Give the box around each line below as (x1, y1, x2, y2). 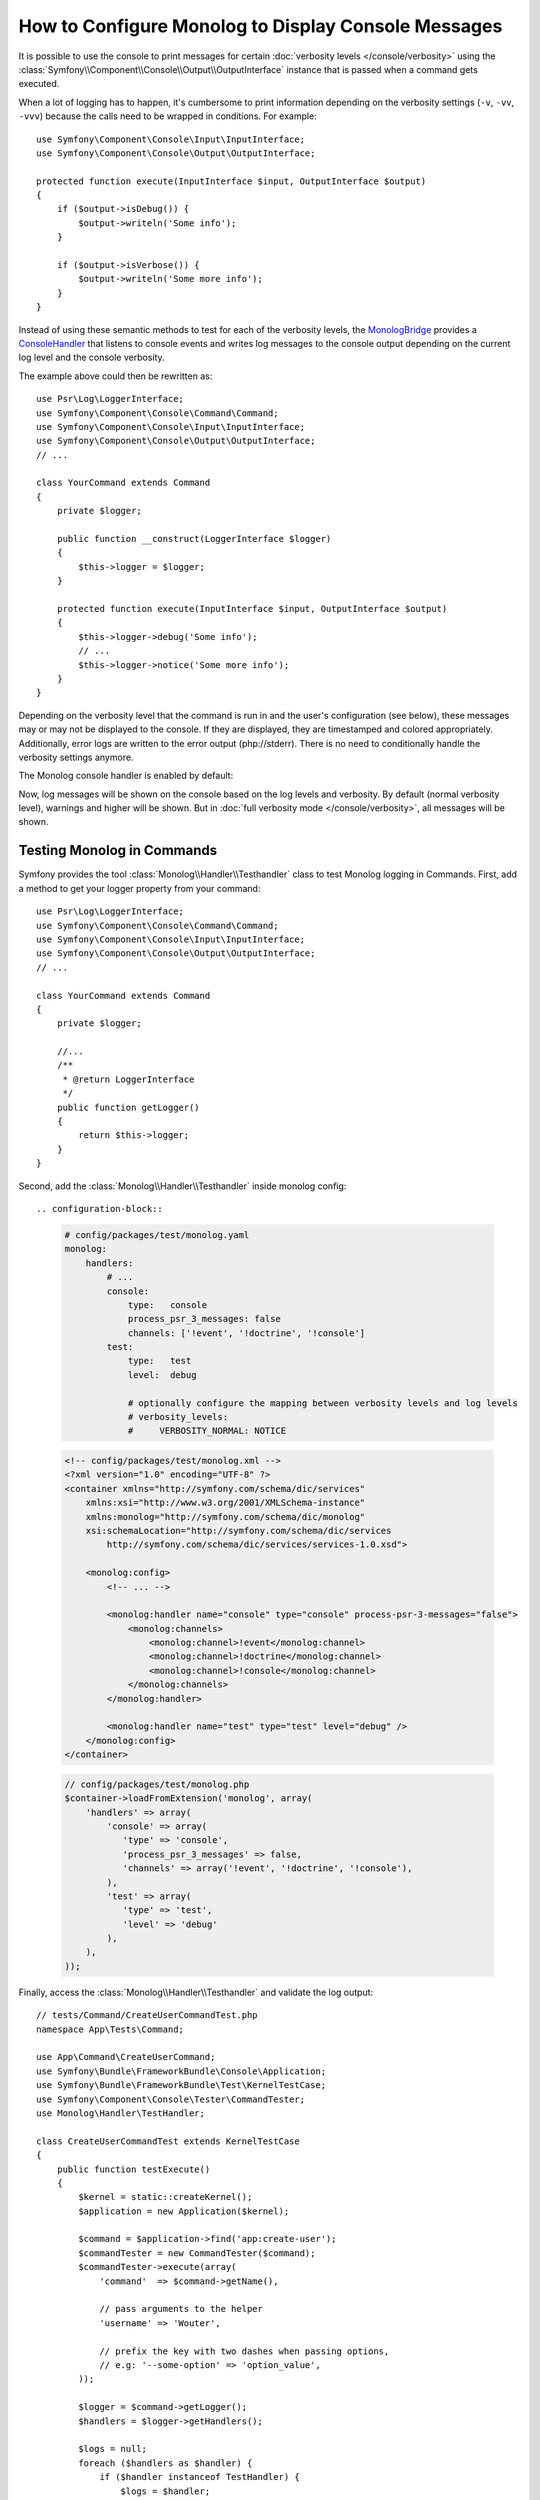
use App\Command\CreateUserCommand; (36, 2051, 216, 2063)
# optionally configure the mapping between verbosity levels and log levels (127, 1397, 519, 1409)
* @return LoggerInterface (62, 1073, 195, 1085)
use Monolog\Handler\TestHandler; (36, 2107, 205, 2119)
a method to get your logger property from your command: (18, 882, 261, 894)
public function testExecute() (56, 2163, 211, 2175)
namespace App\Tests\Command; (36, 2023, 185, 2035)
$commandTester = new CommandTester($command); (78, 2247, 316, 2259)
